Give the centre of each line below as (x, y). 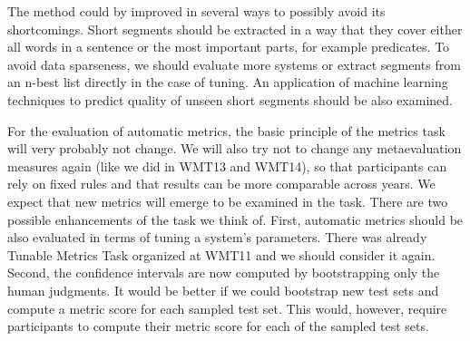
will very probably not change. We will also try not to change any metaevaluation (235, 148)
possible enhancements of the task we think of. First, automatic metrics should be (235, 219)
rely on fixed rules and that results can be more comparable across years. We (221, 184)
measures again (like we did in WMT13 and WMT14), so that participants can (227, 166)
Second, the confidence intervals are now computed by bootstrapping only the (224, 273)
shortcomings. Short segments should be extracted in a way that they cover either (235, 29)
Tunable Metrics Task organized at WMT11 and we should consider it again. (221, 254)
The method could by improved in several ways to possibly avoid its (196, 11)
